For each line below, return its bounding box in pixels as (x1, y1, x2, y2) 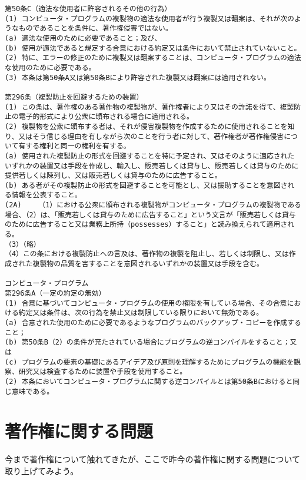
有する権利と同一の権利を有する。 (18, 142, 131, 151)
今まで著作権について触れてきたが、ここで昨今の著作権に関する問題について (5, 453, 301, 465)
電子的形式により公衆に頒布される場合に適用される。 (18, 112, 194, 121)
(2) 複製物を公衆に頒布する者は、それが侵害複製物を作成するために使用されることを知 (5, 122, 295, 131)
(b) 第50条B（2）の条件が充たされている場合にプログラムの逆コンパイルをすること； (5, 338, 290, 347)
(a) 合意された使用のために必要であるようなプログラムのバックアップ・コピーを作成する (5, 319, 301, 327)
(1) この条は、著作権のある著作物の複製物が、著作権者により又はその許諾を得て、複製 (5, 102, 294, 111)
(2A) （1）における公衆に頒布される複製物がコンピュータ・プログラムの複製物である (5, 201, 301, 210)
